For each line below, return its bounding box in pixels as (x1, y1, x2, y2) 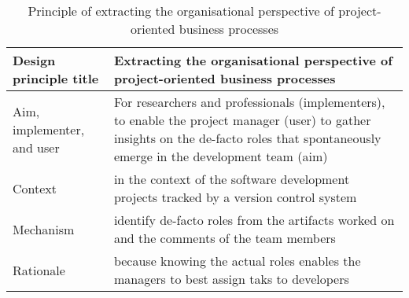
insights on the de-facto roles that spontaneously (113, 129, 381, 147)
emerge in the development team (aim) (113, 147, 328, 165)
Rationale (13, 260, 65, 279)
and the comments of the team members (113, 229, 336, 247)
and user (13, 138, 60, 156)
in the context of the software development (113, 170, 350, 188)
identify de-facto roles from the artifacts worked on (113, 211, 395, 229)
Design (13, 51, 56, 69)
